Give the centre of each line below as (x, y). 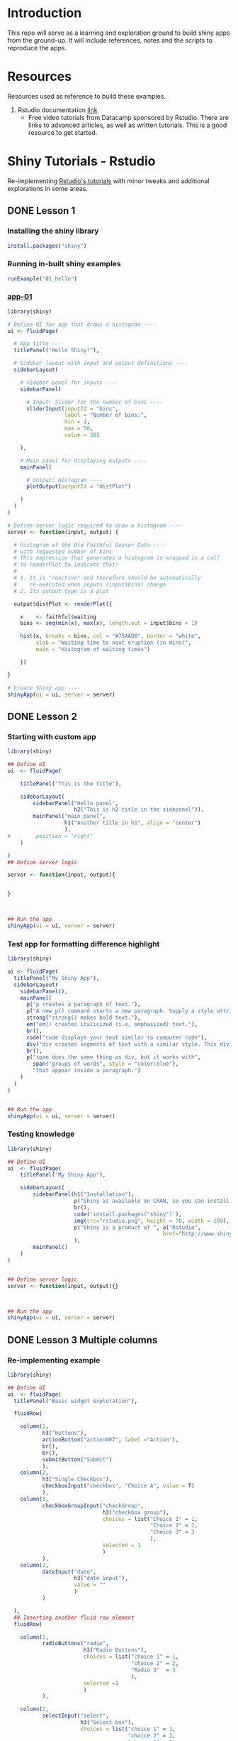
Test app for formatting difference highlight (84, 944)
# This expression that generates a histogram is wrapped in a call (117, 558)
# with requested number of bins (63, 552)
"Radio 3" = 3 (153, 1670)
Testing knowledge (41, 1134)
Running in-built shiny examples (64, 264)
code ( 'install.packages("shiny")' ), (128, 1214)
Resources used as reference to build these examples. (87, 96)
